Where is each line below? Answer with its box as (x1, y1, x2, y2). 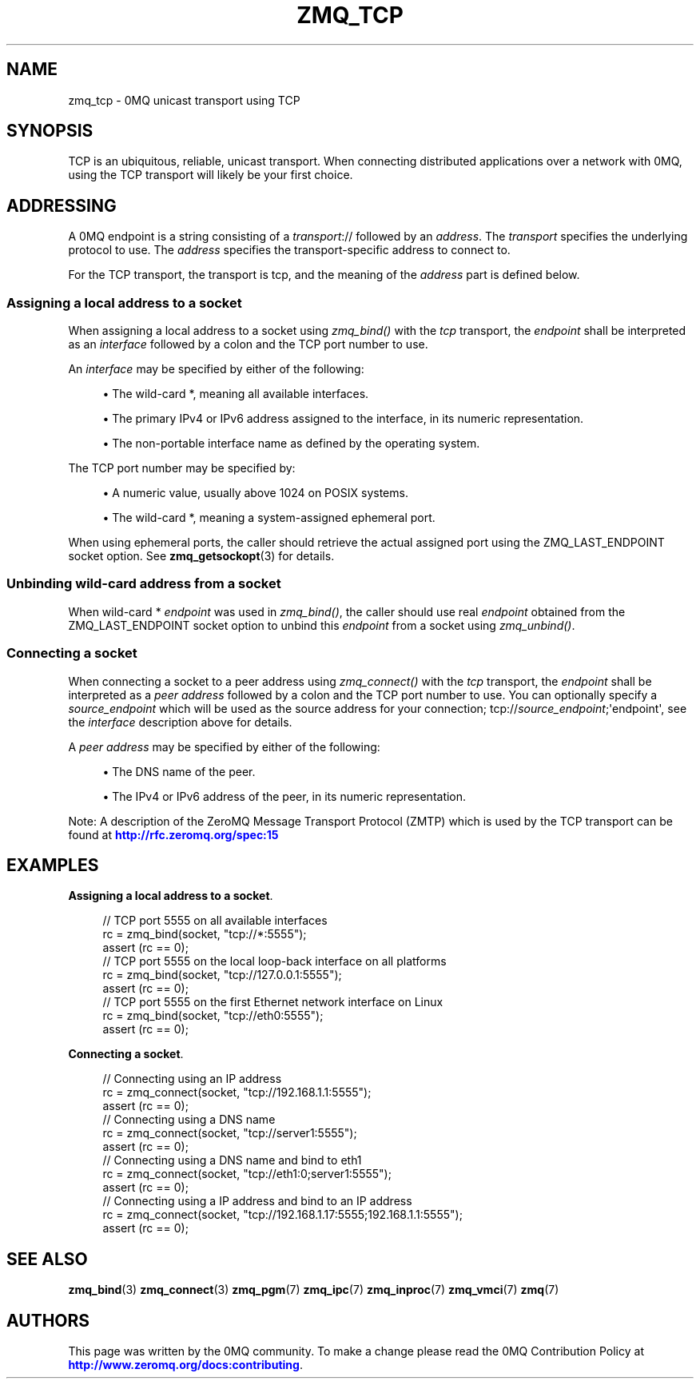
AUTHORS (6, 1310, 90, 1331)
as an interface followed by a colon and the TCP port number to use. (68, 337, 428, 352)
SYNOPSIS (6, 121, 93, 141)
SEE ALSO (6, 1248, 88, 1269)
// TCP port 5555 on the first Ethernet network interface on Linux (102, 995, 443, 1009)
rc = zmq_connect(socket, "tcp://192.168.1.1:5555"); (102, 1085, 372, 1100)
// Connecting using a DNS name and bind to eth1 (102, 1153, 362, 1168)
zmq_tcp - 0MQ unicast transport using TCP (68, 93, 300, 107)
